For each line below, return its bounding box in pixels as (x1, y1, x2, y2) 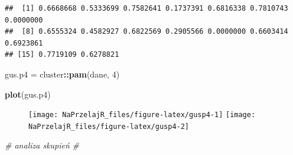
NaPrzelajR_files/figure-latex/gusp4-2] (28, 122, 190, 131)
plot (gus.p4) (5, 88, 51, 100)
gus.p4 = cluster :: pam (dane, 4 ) (5, 67, 120, 80)
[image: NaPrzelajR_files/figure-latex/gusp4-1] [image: (28, 111, 256, 120)
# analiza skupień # (5, 139, 79, 151)
